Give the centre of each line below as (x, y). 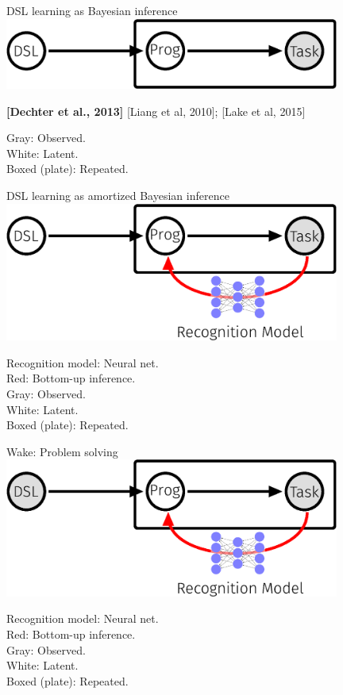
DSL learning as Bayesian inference (92, 10)
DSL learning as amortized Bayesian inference (118, 196)
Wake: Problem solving (62, 451)
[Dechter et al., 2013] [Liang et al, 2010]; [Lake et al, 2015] (156, 111)
